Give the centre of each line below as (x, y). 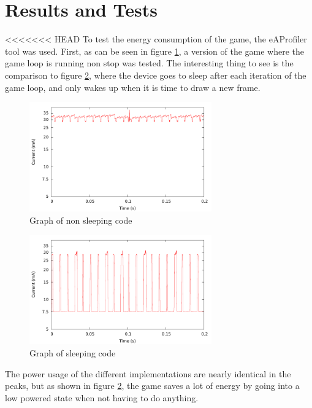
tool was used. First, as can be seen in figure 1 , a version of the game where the (155, 51)
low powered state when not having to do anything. (102, 397)
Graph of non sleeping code (81, 220)
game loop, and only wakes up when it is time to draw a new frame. (133, 87)
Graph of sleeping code (73, 353)
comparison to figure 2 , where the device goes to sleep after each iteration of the (156, 75)
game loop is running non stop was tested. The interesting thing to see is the (149, 63)
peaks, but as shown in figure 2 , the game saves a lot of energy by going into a (152, 386)
